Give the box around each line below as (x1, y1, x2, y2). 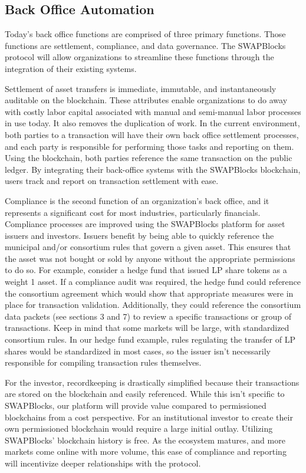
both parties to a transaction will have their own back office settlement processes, (5, 128, 299, 140)
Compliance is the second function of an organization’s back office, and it (5, 194, 269, 206)
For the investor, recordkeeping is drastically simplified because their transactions (5, 376, 300, 388)
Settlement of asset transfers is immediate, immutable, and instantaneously (5, 82, 277, 94)
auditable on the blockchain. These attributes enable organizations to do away (5, 94, 288, 106)
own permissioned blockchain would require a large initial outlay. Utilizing (5, 422, 273, 435)
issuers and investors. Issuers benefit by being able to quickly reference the (5, 229, 274, 241)
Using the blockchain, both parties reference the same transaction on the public (5, 152, 292, 164)
